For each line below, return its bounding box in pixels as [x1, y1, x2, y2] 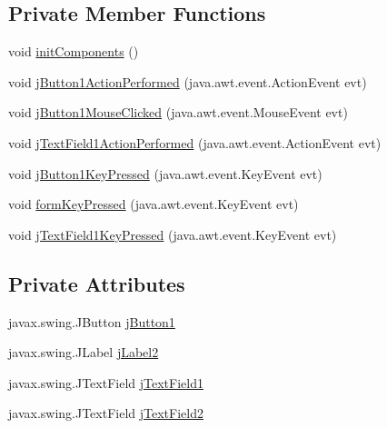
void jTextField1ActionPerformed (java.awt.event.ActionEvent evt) [8, 133, 382, 152]
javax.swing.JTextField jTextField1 [8, 373, 203, 392]
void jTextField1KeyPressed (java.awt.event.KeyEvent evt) [8, 224, 337, 244]
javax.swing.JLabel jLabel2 [8, 343, 159, 362]
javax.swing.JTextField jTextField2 [8, 403, 203, 423]
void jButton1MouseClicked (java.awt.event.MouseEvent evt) [8, 103, 348, 122]
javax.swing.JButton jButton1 [8, 312, 175, 331]
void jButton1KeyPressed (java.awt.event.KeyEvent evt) [8, 164, 322, 183]
